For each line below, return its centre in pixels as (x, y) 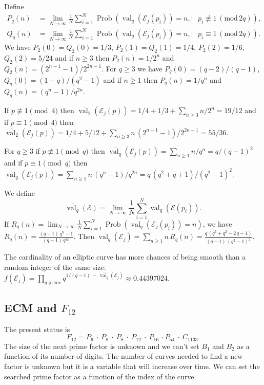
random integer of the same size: (55, 267)
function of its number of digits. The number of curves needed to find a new (124, 356)
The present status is (37, 329)
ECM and (31, 307)
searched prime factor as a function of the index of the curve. (100, 376)
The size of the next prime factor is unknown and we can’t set (102, 346)
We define (19, 193)
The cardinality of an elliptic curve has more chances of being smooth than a (125, 257)
